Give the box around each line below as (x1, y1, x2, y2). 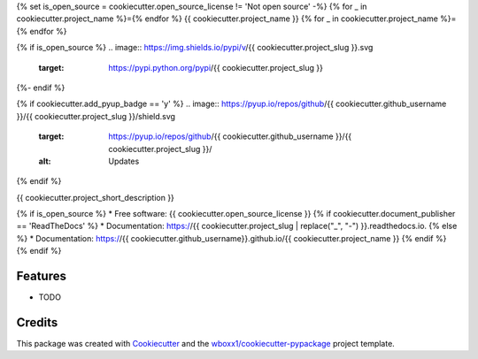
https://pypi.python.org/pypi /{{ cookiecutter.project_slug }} (108, 62, 323, 73)
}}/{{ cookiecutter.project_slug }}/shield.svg (16, 111, 176, 121)
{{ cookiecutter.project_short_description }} (16, 192, 174, 202)
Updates (108, 156, 140, 166)
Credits (16, 315, 58, 330)
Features (16, 269, 66, 284)
